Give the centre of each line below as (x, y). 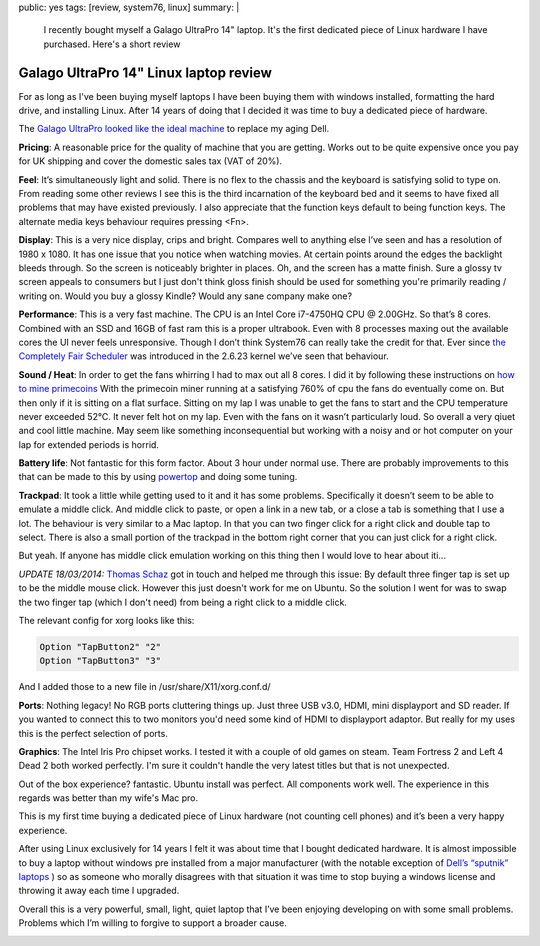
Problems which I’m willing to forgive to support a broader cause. (152, 923)
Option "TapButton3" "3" (100, 661)
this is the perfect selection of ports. (93, 733)
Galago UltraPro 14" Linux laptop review (145, 72)
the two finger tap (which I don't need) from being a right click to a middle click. (182, 602)
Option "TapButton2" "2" (100, 646)
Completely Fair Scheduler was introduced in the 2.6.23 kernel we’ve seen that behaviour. (203, 356)
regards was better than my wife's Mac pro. (108, 798)
